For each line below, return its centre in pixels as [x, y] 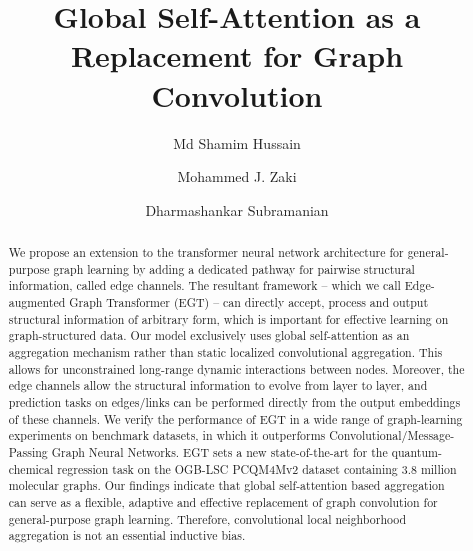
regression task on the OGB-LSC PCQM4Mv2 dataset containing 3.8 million [257, 468]
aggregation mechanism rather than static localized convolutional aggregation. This [225, 352]
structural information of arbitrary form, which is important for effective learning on [228, 318]
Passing [28, 451]
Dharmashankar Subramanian [237, 209]
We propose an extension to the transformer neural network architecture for [206, 252]
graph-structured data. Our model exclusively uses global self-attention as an [209, 335]
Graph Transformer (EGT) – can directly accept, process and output [249, 302]
